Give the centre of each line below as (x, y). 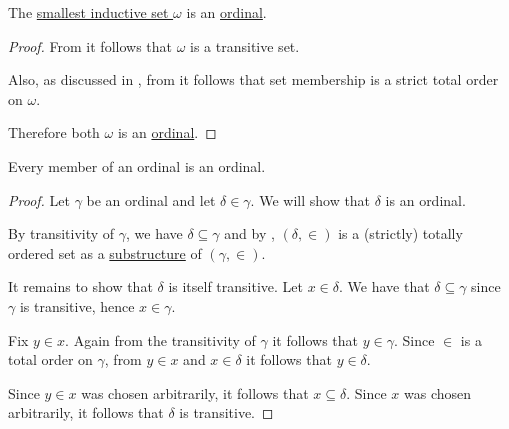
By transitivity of (61, 233)
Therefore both (54, 132)
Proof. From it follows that (90, 45)
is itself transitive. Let (236, 286)
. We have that (384, 286)
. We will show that (310, 199)
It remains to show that (80, 286)
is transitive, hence (77, 305)
